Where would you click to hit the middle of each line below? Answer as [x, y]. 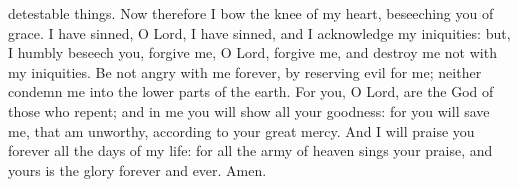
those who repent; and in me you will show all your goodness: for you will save [249, 110]
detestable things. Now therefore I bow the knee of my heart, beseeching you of [251, 13]
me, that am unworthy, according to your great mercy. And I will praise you [241, 130]
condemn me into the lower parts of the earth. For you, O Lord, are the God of [251, 91]
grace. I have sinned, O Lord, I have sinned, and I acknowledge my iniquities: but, [259, 32]
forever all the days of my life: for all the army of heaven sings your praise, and [250, 150]
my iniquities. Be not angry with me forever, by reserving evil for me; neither [245, 71]
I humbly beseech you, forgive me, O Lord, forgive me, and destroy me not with [252, 52]
